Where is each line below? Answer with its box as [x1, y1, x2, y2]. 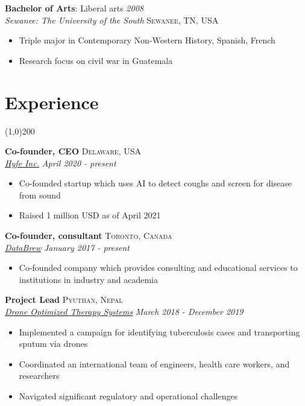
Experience [5, 89, 99, 114]
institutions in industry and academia [19, 273, 158, 285]
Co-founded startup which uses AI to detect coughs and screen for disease [19, 177, 292, 189]
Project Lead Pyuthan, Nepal [5, 293, 123, 306]
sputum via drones [19, 337, 88, 350]
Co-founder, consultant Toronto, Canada [5, 229, 172, 242]
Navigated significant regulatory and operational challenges [19, 390, 238, 402]
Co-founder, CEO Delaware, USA [5, 145, 142, 157]
